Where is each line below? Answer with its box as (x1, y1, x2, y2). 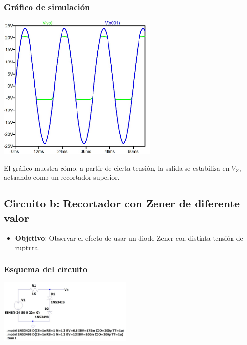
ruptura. (15, 242, 40, 252)
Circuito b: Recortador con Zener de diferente (4, 196, 240, 211)
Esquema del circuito (4, 263, 88, 275)
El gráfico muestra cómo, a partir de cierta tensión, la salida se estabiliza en (4, 162, 230, 172)
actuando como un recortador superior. (4, 172, 120, 182)
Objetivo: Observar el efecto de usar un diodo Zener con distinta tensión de (15, 233, 243, 243)
